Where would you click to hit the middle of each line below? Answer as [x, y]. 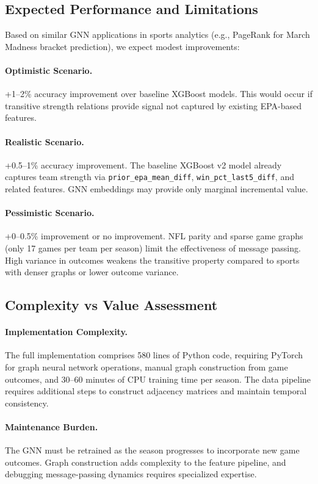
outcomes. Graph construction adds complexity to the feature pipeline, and [146, 462]
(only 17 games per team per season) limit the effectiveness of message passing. [153, 248]
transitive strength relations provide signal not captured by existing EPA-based [154, 105]
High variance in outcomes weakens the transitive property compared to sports [152, 260]
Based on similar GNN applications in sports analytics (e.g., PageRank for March [157, 34]
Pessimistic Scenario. [50, 213]
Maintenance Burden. [52, 426]
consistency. [27, 403]
